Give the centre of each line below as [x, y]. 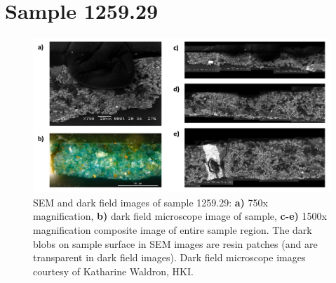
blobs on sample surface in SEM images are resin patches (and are [175, 243]
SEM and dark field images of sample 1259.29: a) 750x [150, 202]
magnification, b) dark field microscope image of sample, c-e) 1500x [180, 216]
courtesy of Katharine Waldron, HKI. [113, 271]
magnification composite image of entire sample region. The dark [173, 229]
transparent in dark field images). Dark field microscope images [169, 257]
